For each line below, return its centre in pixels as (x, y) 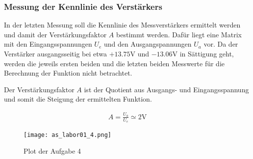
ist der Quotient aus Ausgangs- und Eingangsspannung (166, 89)
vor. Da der (221, 44)
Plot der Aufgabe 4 (52, 150)
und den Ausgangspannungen (148, 44)
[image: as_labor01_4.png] (67, 135)
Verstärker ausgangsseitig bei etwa (56, 53)
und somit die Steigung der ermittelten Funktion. (78, 99)
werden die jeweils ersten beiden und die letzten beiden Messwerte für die (114, 63)
